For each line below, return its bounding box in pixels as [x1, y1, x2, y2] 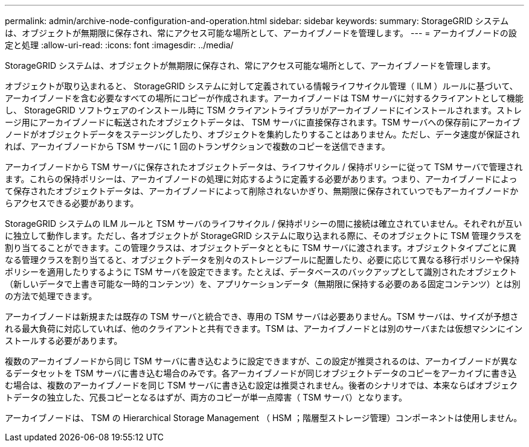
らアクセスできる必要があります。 [5, 198, 139, 208]
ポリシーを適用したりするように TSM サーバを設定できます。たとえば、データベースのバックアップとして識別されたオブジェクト [5, 267, 517, 277]
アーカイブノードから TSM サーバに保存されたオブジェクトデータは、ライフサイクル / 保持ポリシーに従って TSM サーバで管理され [5, 162, 523, 172]
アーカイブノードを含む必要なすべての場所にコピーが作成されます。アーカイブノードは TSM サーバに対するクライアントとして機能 [5, 93, 524, 103]
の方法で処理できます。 [5, 291, 97, 301]
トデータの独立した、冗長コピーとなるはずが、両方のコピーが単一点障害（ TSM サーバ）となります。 [5, 392, 407, 402]
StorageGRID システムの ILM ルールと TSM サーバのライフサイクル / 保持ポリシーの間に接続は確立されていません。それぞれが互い [5, 218, 522, 229]
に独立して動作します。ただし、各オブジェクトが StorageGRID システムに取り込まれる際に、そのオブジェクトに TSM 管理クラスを [5, 230, 522, 241]
